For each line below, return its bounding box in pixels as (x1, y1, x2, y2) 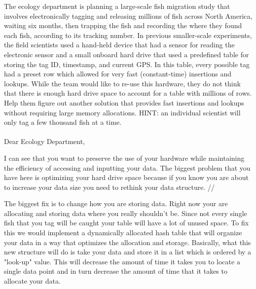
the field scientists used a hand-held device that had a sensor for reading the (4, 39, 235, 50)
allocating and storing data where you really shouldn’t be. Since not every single (4, 208, 247, 218)
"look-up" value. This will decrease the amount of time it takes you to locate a (4, 256, 240, 266)
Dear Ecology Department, (4, 136, 85, 146)
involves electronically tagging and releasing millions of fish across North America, (4, 10, 253, 21)
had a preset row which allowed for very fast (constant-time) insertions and (4, 69, 232, 79)
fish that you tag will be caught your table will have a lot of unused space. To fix (4, 217, 249, 228)
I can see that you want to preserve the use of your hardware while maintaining (4, 152, 245, 163)
